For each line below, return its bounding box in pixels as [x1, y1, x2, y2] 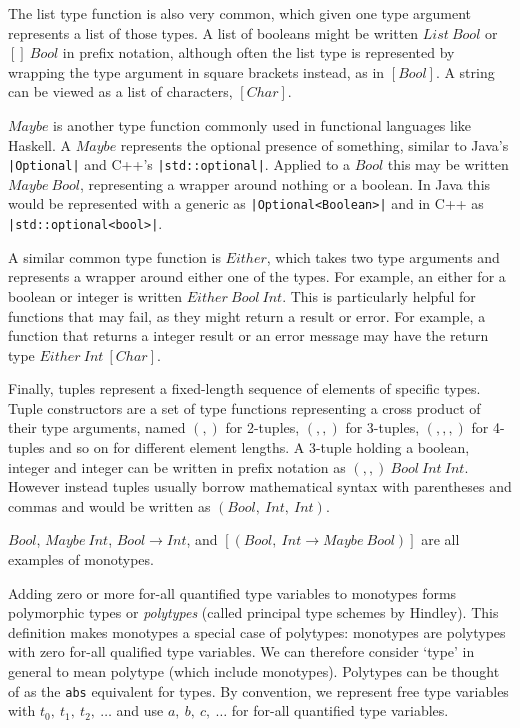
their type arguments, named [8, 417, 186, 438]
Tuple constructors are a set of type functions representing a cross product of [8, 397, 481, 418]
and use [116, 700, 164, 721]
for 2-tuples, [225, 417, 300, 438]
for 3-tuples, [345, 417, 420, 438]
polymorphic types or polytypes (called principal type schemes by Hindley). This [8, 602, 499, 623]
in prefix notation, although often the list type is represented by [62, 42, 455, 63]
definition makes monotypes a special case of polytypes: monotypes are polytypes [8, 621, 506, 642]
